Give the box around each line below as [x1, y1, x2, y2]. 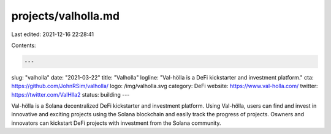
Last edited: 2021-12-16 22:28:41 [11, 31, 94, 38]
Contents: [11, 42, 36, 49]
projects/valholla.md [11, 9, 120, 23]
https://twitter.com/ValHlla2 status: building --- [11, 91, 130, 98]
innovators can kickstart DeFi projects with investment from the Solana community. [11, 119, 221, 127]
